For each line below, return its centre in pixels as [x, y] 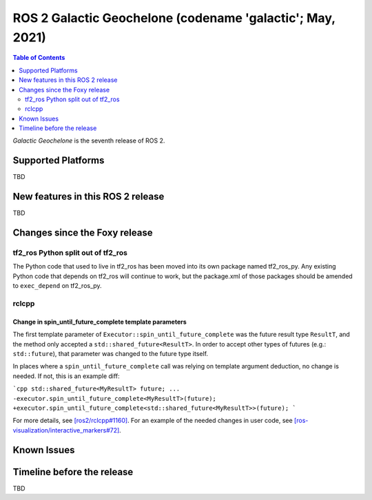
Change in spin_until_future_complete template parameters [100, 322]
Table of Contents [39, 58]
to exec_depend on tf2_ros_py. [58, 286]
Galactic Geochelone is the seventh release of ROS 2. [89, 140]
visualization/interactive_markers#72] [66, 430]
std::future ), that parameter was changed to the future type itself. [111, 353]
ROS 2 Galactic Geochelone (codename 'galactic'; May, [174, 18]
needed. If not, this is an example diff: [66, 376]
